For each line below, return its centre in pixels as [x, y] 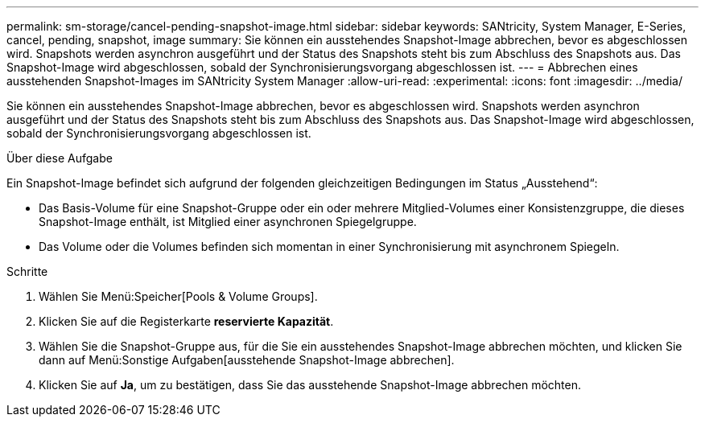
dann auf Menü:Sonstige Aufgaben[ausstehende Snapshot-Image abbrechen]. [247, 360]
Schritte [27, 271]
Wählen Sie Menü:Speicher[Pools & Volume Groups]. [178, 296]
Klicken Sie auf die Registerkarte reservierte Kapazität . [186, 321]
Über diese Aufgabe [60, 158]
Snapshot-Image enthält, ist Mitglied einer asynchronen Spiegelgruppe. [228, 222]
